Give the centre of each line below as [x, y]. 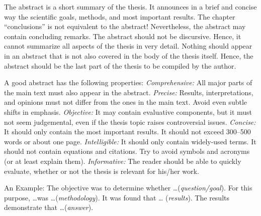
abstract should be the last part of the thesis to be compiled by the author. [120, 65]
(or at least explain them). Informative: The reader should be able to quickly [123, 161]
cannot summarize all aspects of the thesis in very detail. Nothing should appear [128, 46]
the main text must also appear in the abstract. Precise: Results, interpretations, [129, 92]
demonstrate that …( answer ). [49, 207]
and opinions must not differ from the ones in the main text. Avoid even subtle [125, 102]
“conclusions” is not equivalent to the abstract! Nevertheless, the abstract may [125, 26]
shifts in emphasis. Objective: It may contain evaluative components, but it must [128, 112]
